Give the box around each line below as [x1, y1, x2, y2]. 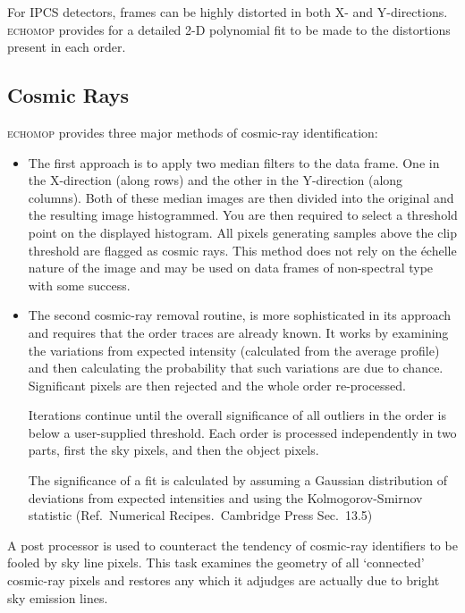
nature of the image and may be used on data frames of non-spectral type [28, 258, 434, 277]
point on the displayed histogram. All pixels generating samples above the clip [28, 223, 457, 241]
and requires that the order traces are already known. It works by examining [28, 323, 449, 341]
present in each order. [7, 38, 126, 56]
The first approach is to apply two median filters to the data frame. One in [28, 153, 440, 172]
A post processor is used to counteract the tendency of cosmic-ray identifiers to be [7, 535, 458, 554]
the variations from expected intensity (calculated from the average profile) [28, 340, 440, 359]
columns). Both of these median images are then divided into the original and [28, 188, 454, 206]
